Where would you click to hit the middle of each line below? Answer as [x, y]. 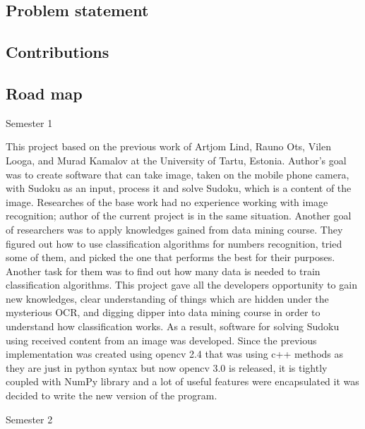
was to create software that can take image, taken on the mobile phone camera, [178, 174]
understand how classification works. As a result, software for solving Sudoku [173, 326]
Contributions [58, 52]
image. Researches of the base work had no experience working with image [167, 201]
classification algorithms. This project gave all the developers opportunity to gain [181, 285]
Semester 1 [29, 122]
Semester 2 [29, 419]
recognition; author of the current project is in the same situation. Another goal [179, 216]
